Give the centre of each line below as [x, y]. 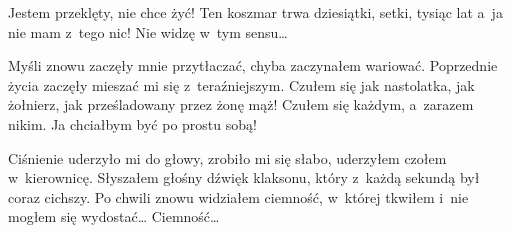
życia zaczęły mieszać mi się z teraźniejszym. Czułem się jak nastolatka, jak [241, 84]
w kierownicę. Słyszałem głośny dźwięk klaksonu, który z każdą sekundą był [244, 177]
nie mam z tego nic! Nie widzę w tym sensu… [148, 31]
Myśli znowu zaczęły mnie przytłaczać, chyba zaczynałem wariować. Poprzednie [253, 65]
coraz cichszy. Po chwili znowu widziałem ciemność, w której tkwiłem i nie [238, 196]
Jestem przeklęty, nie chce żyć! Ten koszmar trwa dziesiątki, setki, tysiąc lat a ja [255, 12]
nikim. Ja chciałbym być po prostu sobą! [132, 123]
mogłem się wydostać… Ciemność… [114, 216]
